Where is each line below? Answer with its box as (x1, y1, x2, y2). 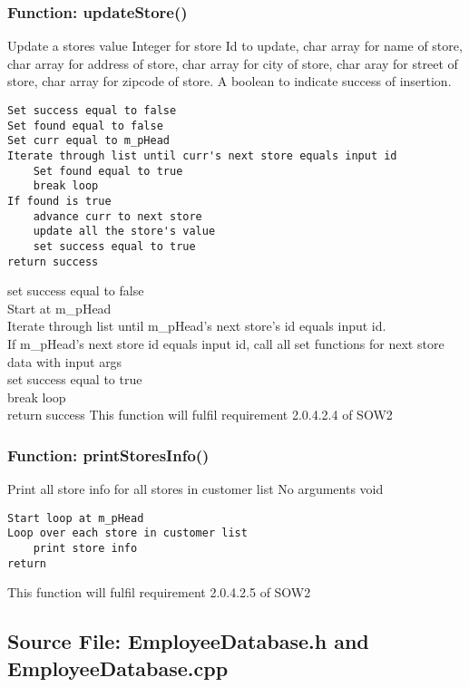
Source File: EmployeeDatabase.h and (7, 627, 369, 655)
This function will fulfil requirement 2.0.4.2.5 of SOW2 (7, 583, 311, 602)
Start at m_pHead (7, 298, 112, 317)
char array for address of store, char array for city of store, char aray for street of (7, 53, 458, 73)
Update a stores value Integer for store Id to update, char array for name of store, (7, 36, 463, 55)
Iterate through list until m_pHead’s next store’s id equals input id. (7, 316, 386, 335)
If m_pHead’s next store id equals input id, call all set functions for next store (7, 334, 445, 353)
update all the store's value (33, 225, 216, 238)
